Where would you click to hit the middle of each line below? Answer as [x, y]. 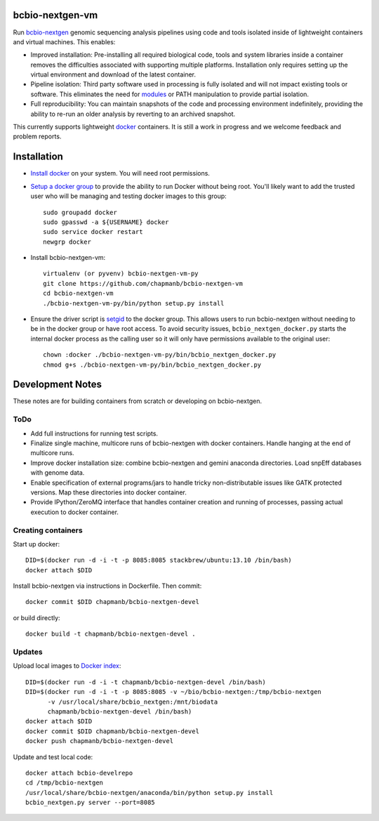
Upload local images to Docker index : [67, 666]
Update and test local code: [53, 757]
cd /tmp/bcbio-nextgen [65, 783]
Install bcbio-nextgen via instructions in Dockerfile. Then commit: [107, 586]
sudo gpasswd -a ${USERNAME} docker [106, 222]
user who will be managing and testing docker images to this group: [129, 196]
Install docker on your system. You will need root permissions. [120, 173]
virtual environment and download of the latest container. [113, 74]
